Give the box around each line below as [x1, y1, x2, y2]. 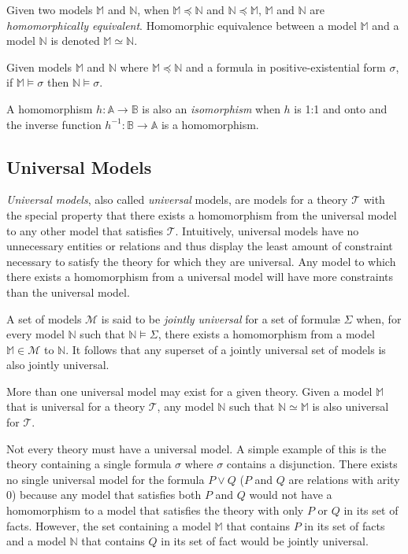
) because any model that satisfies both [12, 486, 202, 503]
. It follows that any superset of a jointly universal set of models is [65, 341, 386, 357]
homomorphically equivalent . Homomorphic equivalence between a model [6, 17, 357, 33]
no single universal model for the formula [6, 471, 205, 487]
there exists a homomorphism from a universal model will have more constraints [6, 268, 394, 285]
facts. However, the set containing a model [6, 517, 211, 534]
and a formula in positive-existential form [185, 58, 386, 75]
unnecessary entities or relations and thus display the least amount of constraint [6, 238, 393, 254]
